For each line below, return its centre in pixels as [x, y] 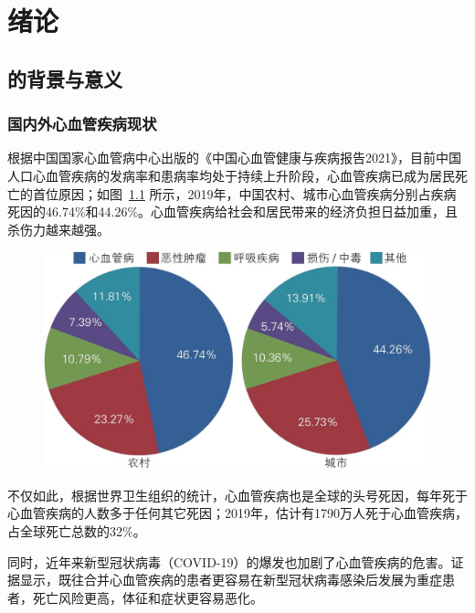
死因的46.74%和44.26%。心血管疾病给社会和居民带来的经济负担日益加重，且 [233, 211]
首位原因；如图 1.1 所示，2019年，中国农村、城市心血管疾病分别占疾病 [244, 193]
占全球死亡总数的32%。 [77, 531]
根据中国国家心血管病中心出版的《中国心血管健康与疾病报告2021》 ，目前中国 [234, 158]
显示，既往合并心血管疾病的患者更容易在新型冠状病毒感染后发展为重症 [231, 580]
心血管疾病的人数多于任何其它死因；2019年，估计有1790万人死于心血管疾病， [237, 513]
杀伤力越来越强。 [58, 229]
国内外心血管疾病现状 [82, 124]
